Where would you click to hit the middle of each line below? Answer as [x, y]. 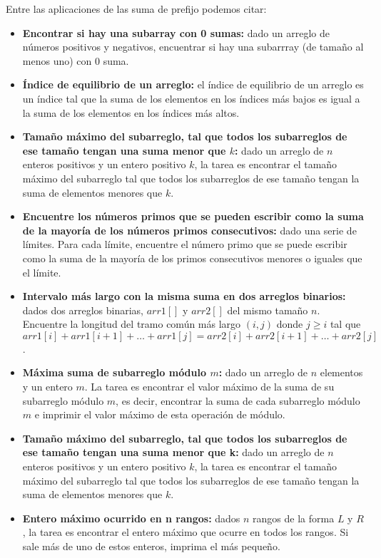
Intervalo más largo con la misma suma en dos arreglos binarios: [184, 296]
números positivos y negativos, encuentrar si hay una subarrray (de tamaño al [193, 47]
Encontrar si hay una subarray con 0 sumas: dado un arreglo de [176, 32]
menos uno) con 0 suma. [76, 60]
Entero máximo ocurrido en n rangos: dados [131, 518]
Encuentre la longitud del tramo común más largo [132, 324]
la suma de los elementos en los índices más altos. [131, 112]
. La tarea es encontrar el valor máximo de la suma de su [209, 387]
